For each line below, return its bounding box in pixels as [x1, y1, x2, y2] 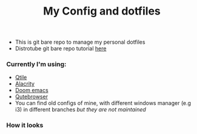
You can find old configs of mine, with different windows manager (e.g [15, 99, 192, 107]
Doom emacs [15, 87, 48, 94]
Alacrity [15, 80, 35, 87]
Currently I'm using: [6, 60, 67, 69]
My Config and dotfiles [43, 4, 161, 18]
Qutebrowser [15, 93, 48, 101]
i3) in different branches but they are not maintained [15, 106, 147, 113]
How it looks [6, 121, 44, 130]
